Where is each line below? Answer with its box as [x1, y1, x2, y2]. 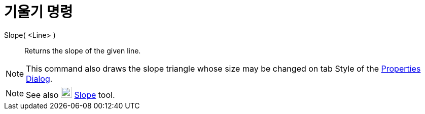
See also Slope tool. [26, 89, 115, 100]
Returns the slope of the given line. [24, 46, 141, 55]
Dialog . [26, 73, 53, 84]
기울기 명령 [4, 4, 73, 21]
